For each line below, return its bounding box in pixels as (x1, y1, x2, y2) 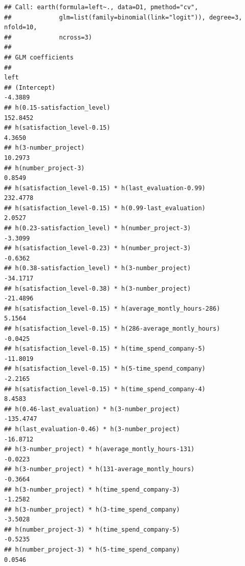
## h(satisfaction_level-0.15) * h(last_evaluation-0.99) (4, 184, 206, 192)
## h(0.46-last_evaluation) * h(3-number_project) (4, 405, 180, 413)
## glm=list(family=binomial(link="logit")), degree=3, (4, 13, 242, 21)
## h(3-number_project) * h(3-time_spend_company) (4, 506, 180, 513)
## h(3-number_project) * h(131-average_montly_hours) (4, 466, 195, 473)
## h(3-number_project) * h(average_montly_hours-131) (4, 446, 195, 453)
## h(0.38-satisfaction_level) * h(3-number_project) (4, 265, 191, 272)
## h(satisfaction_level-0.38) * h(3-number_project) (4, 285, 191, 292)
